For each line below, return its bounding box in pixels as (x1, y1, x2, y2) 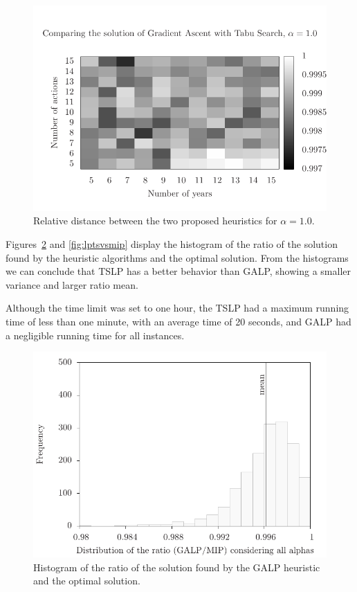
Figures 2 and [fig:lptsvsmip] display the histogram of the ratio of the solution (6, 236, 338, 251)
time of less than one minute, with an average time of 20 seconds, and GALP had (6, 314, 351, 328)
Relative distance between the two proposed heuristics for (33, 213, 277, 228)
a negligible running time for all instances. (6, 328, 185, 342)
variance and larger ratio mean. (6, 277, 138, 291)
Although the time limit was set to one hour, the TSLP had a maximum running (6, 301, 349, 315)
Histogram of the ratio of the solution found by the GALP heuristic (33, 559, 320, 574)
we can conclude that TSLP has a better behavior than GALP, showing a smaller (6, 264, 351, 278)
